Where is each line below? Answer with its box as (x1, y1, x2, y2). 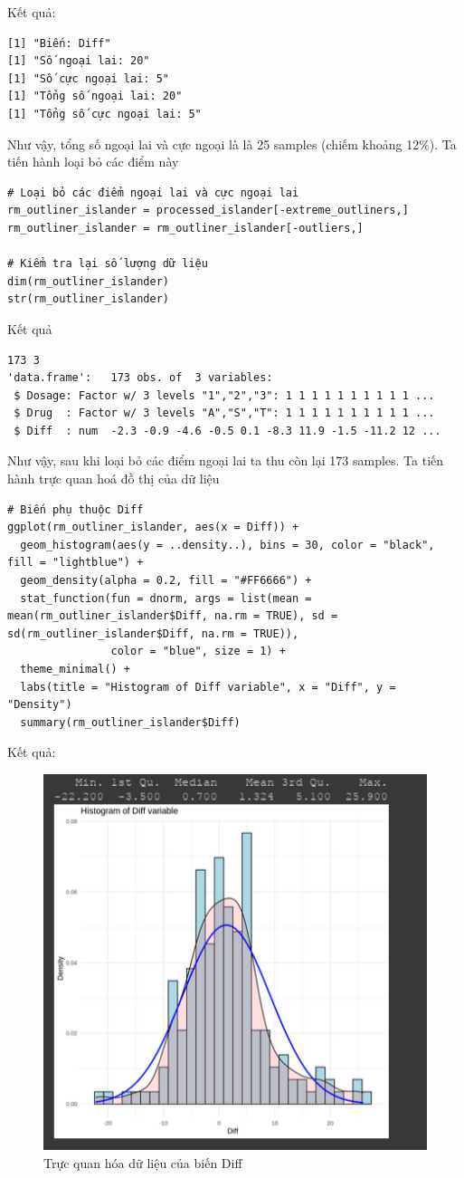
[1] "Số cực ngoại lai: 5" (7, 72, 169, 85)
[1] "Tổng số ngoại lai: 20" (7, 90, 183, 103)
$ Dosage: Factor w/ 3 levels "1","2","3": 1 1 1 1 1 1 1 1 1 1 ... (14, 388, 435, 402)
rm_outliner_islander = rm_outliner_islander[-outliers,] (7, 221, 364, 235)
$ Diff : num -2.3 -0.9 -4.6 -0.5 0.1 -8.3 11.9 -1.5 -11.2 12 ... (14, 424, 441, 437)
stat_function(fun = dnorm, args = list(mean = (20, 591, 312, 605)
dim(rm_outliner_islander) (7, 274, 169, 288)
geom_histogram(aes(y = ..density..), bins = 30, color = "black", (20, 538, 435, 551)
